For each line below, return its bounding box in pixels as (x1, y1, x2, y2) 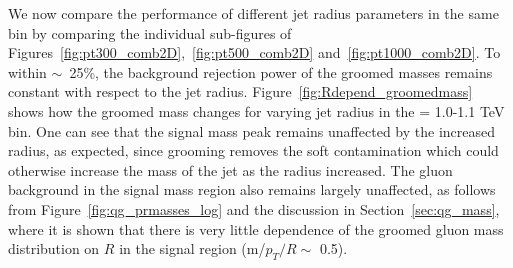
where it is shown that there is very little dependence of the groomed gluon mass (8, 218, 504, 239)
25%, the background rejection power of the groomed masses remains (69, 61, 493, 82)
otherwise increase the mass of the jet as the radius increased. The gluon (8, 159, 453, 180)
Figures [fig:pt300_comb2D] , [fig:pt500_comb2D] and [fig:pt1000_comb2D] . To (8, 42, 501, 63)
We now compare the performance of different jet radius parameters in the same (8, 3, 499, 23)
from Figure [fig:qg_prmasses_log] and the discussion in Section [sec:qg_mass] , (8, 198, 500, 219)
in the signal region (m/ (119, 238, 266, 259)
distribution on (8, 238, 100, 259)
